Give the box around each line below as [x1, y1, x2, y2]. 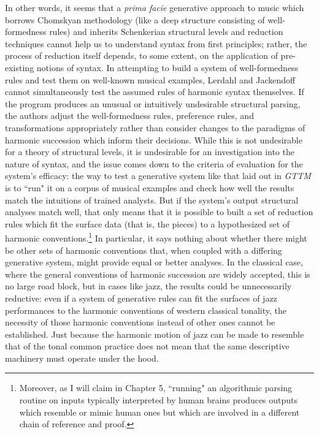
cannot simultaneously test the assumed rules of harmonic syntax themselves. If [5, 85, 304, 98]
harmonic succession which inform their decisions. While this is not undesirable [5, 133, 302, 146]
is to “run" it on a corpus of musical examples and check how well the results [5, 181, 294, 194]
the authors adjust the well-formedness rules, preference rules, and [5, 109, 254, 122]
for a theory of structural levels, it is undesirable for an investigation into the [5, 145, 294, 158]
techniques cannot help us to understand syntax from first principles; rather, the [5, 37, 307, 50]
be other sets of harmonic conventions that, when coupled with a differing [5, 243, 282, 256]
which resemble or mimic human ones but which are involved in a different [19, 405, 300, 418]
